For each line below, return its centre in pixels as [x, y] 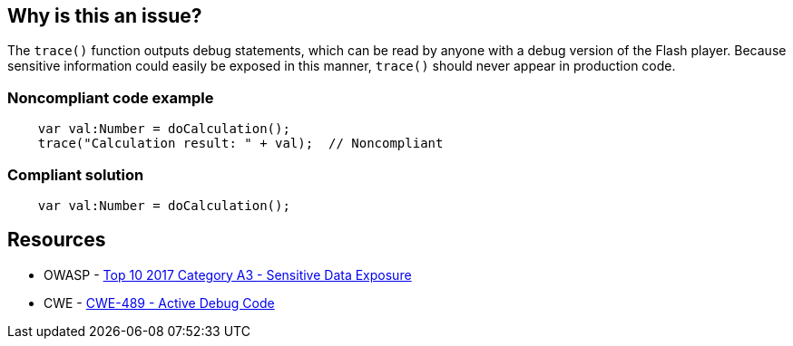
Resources [57, 240]
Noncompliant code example [111, 97]
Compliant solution [76, 174]
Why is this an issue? [105, 16]
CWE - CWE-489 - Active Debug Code [159, 303]
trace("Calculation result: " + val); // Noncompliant [240, 144]
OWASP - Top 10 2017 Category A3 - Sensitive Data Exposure [228, 274]
